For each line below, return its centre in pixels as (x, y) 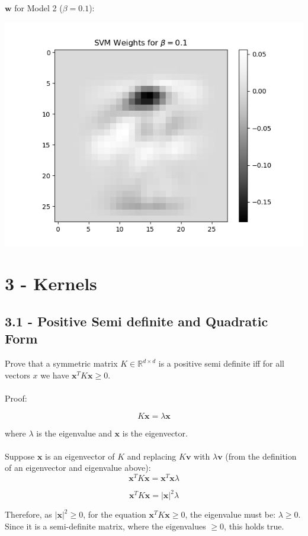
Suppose (20, 456)
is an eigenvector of (80, 456)
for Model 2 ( (38, 8)
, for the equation (115, 514)
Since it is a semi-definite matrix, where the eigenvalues (105, 526)
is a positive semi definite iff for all (221, 363)
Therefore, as (28, 514)
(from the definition (261, 456)
